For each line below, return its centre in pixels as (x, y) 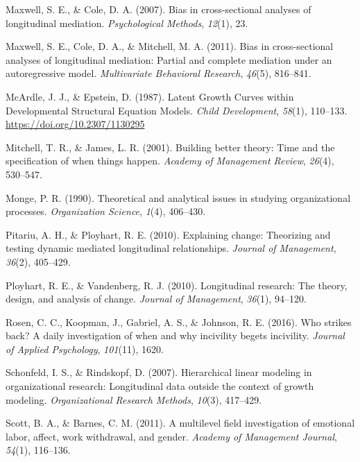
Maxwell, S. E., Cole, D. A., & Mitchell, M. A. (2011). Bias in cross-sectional (170, 46)
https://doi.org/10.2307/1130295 (75, 124)
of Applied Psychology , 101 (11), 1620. (85, 349)
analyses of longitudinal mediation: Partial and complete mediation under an (169, 59)
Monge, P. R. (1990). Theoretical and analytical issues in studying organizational (178, 197)
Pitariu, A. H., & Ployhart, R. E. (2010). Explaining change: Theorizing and (168, 234)
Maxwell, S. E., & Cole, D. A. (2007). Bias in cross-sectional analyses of (158, 9)
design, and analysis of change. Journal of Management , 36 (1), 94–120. (156, 299)
